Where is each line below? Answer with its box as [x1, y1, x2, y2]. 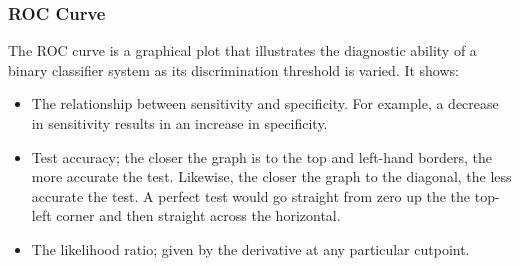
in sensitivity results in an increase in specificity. [31, 113, 328, 133]
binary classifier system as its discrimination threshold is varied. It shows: [8, 59, 459, 80]
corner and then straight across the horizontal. [56, 205, 341, 226]
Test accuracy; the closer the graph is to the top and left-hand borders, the [31, 146, 492, 167]
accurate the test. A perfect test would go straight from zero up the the [31, 185, 471, 206]
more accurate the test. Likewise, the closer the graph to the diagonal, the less [31, 166, 512, 187]
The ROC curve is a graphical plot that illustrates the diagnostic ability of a [8, 40, 477, 61]
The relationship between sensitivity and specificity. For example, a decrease [31, 93, 499, 114]
